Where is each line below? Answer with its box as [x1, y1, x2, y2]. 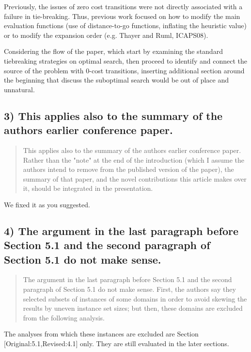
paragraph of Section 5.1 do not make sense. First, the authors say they [23, 284, 236, 294]
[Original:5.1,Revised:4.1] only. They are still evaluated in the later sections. [4, 338, 229, 349]
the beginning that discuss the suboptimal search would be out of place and [4, 75, 229, 85]
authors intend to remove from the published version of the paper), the [23, 164, 234, 174]
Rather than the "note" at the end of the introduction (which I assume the [23, 154, 244, 165]
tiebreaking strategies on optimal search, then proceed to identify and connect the [4, 55, 248, 66]
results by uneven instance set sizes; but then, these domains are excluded [23, 303, 243, 313]
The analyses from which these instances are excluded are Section [4, 329, 199, 339]
